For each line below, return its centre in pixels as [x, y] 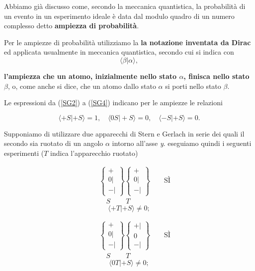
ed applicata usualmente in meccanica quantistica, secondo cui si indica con [119, 52]
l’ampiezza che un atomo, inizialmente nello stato [90, 76]
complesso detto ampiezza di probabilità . [72, 26]
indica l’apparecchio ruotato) [94, 153]
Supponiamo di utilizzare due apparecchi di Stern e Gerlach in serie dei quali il [124, 133]
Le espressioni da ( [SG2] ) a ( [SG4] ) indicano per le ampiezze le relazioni [113, 102]
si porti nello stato [193, 86]
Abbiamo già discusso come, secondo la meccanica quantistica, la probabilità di [125, 6]
